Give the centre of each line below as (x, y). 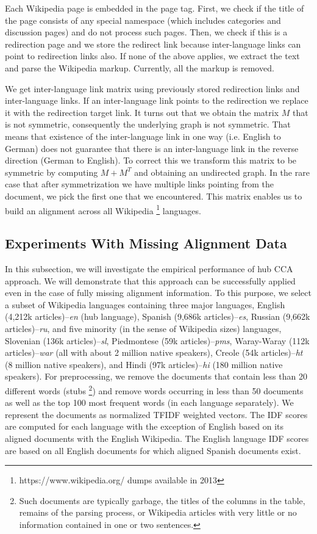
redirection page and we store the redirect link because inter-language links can (153, 44)
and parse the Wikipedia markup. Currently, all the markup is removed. (140, 67)
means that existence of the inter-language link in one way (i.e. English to (143, 136)
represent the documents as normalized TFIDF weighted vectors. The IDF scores (156, 414)
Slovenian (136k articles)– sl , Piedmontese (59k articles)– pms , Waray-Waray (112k (157, 340)
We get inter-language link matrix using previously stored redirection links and (152, 88)
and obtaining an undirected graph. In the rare (222, 172)
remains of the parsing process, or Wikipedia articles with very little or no (158, 512)
